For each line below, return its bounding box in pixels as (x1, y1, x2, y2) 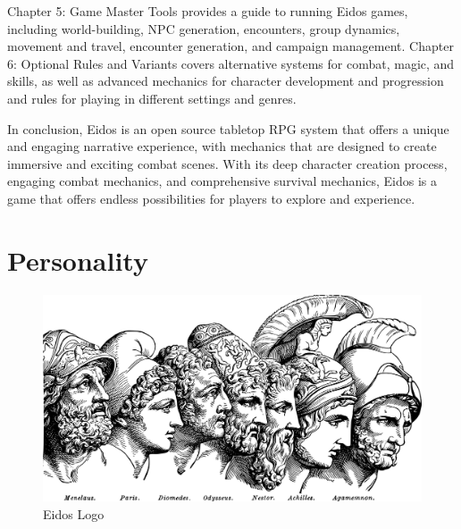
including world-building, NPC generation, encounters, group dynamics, (7, 19, 400, 38)
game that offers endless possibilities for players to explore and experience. (7, 189, 415, 207)
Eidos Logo (43, 504, 105, 523)
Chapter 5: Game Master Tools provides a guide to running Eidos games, (7, 2, 408, 20)
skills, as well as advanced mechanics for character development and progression (7, 71, 444, 90)
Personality (7, 241, 148, 278)
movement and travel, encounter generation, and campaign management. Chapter (7, 37, 454, 55)
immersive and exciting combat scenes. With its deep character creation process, (7, 154, 448, 172)
